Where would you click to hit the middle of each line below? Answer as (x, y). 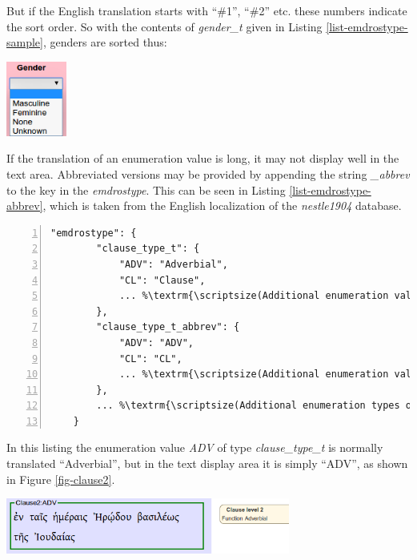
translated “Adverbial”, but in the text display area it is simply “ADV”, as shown (207, 463)
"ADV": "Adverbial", (173, 264)
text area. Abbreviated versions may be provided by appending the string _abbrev (208, 173)
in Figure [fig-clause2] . (61, 479)
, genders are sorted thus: (105, 42)
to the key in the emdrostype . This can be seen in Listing (146, 189)
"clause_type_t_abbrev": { (168, 327)
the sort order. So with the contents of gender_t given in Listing (164, 26)
